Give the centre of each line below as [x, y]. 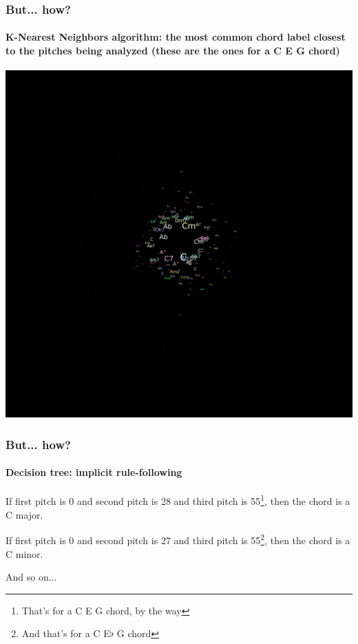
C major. [24, 514]
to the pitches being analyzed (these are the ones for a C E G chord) [173, 51]
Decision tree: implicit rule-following [94, 472]
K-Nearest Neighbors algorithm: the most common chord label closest [176, 37]
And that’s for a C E [66, 633]
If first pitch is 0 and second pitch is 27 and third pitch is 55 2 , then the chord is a [178, 539]
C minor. [24, 553]
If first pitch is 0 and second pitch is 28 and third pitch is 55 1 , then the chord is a [178, 500]
